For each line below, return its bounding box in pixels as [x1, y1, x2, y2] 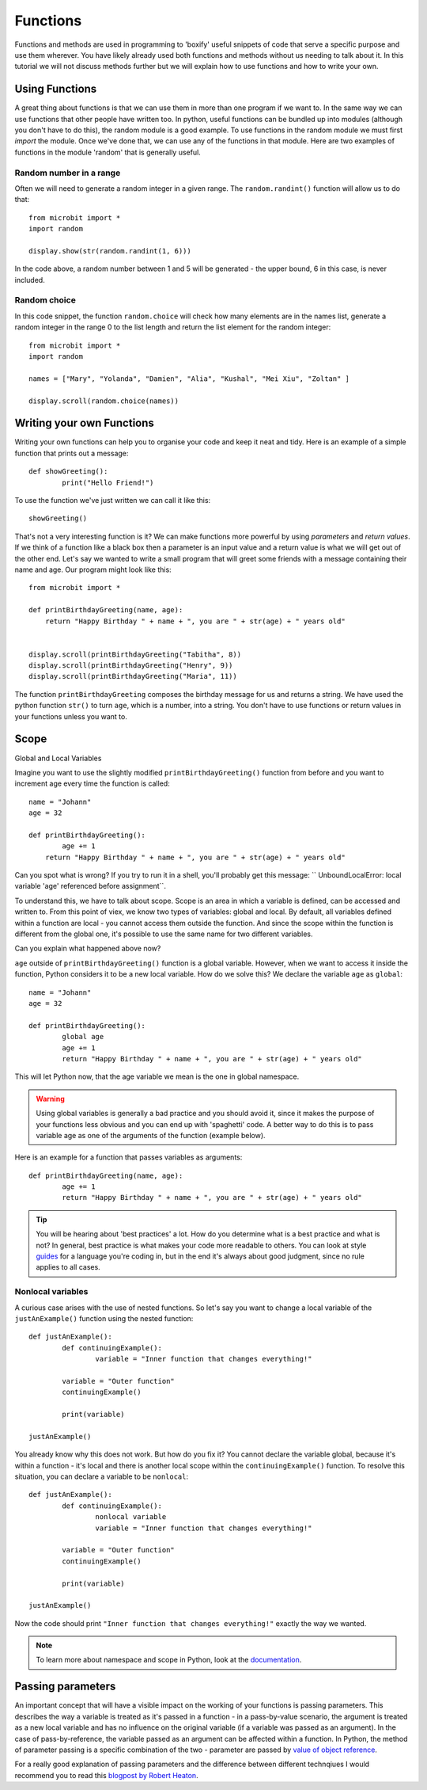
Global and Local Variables [14, 753, 102, 763]
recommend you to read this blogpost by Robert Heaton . [14, 1770, 198, 1780]
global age [62, 1032, 104, 1042]
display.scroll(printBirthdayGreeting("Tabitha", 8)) [28, 649, 241, 659]
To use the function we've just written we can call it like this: [14, 496, 211, 505]
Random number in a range [14, 167, 121, 178]
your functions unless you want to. [14, 711, 128, 721]
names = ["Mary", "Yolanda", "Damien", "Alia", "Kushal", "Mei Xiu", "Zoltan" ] [28, 374, 350, 383]
